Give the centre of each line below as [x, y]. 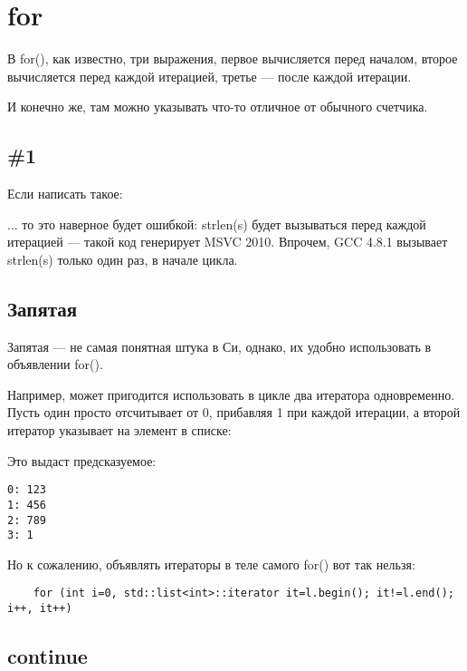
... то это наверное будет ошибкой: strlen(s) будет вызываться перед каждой [217, 224]
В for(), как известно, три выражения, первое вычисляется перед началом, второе [233, 58]
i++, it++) [40, 609]
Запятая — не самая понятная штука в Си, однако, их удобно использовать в [219, 346]
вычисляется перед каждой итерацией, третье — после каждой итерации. [210, 76]
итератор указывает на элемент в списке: [119, 430]
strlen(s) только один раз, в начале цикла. [123, 259]
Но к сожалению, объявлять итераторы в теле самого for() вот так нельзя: [211, 564]
